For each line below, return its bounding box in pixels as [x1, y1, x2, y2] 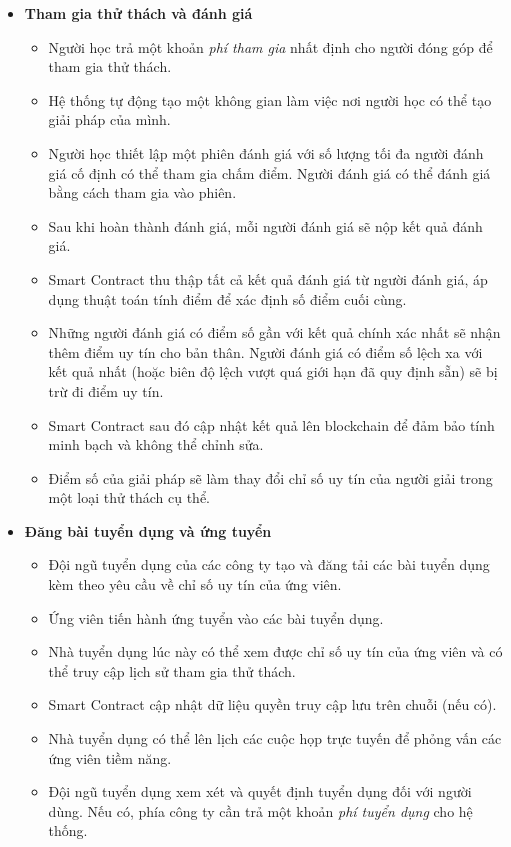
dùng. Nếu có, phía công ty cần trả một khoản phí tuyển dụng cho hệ [48, 800, 473, 821]
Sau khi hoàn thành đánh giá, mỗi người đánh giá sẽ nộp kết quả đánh [48, 215, 483, 236]
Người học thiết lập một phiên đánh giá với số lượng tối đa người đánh [48, 142, 484, 163]
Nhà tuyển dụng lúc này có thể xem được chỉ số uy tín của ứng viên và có [48, 641, 503, 662]
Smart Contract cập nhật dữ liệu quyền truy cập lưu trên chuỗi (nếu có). [48, 694, 497, 715]
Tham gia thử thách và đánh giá [24, 3, 253, 23]
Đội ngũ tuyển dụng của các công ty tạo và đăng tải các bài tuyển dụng [48, 554, 490, 575]
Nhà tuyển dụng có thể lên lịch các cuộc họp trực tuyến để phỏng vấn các [48, 728, 502, 749]
